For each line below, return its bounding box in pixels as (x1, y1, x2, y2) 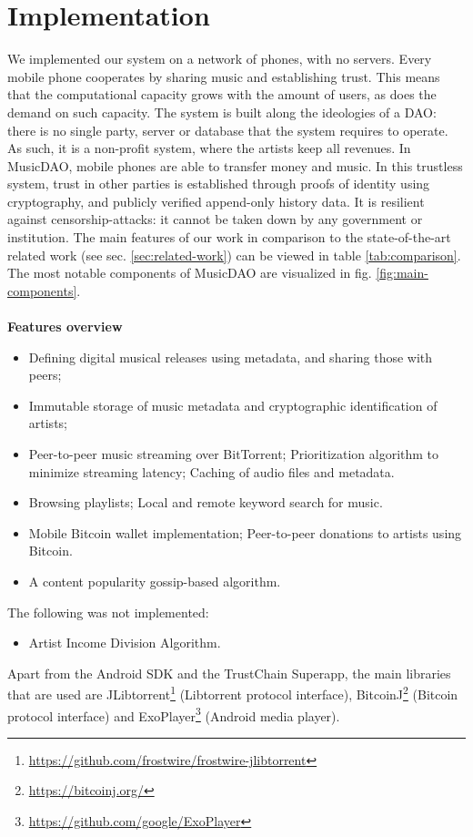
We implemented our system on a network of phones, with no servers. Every (7, 49, 432, 68)
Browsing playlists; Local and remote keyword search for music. (28, 493, 383, 512)
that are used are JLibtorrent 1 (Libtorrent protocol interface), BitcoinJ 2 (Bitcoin (7, 682, 458, 703)
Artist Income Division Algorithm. (28, 633, 221, 652)
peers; (28, 365, 62, 384)
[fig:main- (376, 263, 428, 282)
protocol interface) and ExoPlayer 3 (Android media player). (7, 703, 340, 725)
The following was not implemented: (7, 602, 209, 621)
